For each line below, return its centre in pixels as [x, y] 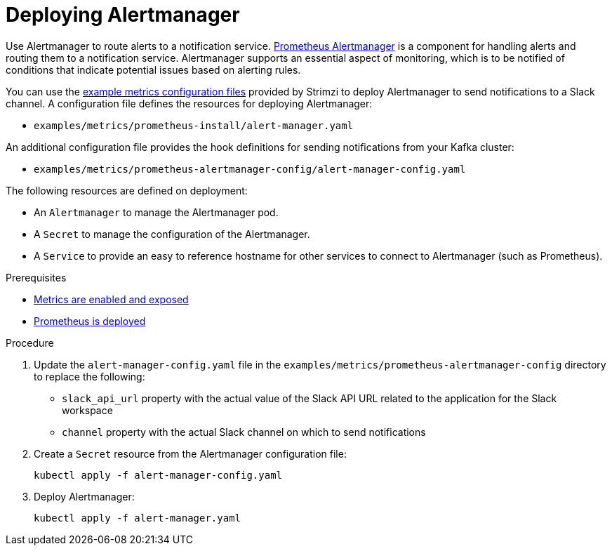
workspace [87, 410]
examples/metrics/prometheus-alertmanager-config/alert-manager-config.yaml [250, 169]
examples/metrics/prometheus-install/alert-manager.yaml [194, 125]
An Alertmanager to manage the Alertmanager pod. [156, 212]
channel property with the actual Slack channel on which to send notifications [244, 432]
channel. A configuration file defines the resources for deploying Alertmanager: [189, 103]
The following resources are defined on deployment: [127, 190]
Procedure [30, 343]
